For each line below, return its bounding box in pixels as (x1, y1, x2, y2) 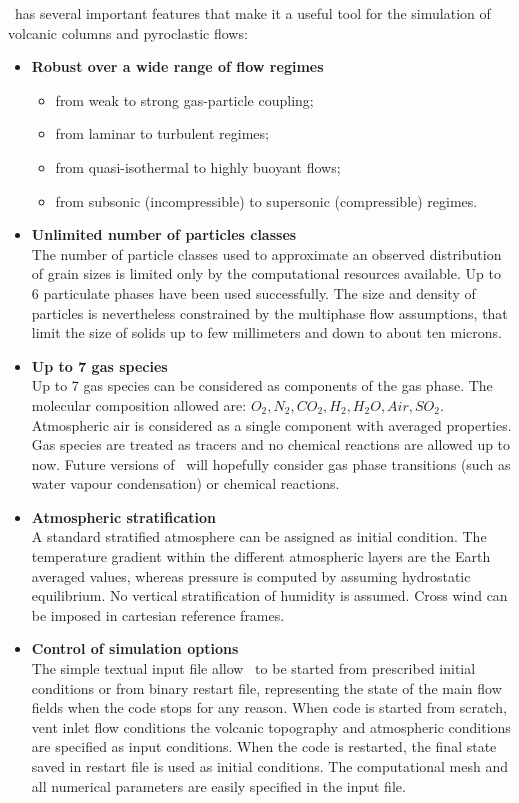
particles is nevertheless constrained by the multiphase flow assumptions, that (31, 302, 508, 323)
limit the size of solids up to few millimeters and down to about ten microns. (31, 322, 503, 343)
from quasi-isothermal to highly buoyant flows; (55, 156, 341, 177)
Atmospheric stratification (31, 506, 216, 527)
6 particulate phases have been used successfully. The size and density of (31, 282, 476, 303)
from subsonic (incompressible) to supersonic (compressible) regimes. (55, 190, 478, 211)
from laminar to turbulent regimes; (55, 123, 269, 144)
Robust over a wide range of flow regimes (31, 56, 324, 77)
